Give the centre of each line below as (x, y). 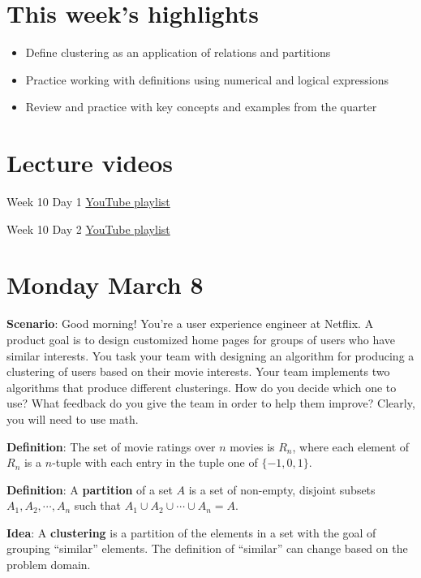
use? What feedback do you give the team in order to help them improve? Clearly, (211, 403)
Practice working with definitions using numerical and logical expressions (207, 79)
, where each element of (351, 446)
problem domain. (49, 565)
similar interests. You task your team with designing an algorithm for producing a (210, 355)
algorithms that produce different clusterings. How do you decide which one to (202, 387)
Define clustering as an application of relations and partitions (178, 52)
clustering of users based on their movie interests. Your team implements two (198, 371)
